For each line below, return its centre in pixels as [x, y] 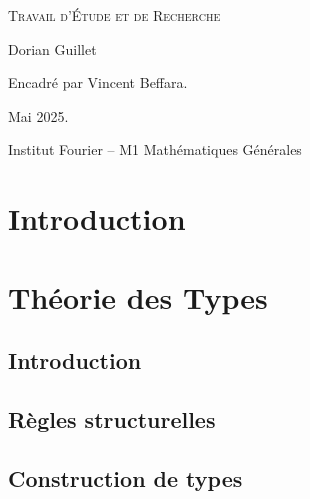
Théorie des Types [138, 296]
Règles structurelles [112, 418]
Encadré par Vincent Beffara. [98, 82]
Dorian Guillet [52, 48]
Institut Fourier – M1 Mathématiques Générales [155, 149]
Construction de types [125, 477]
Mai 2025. [38, 115]
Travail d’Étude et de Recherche [114, 15]
